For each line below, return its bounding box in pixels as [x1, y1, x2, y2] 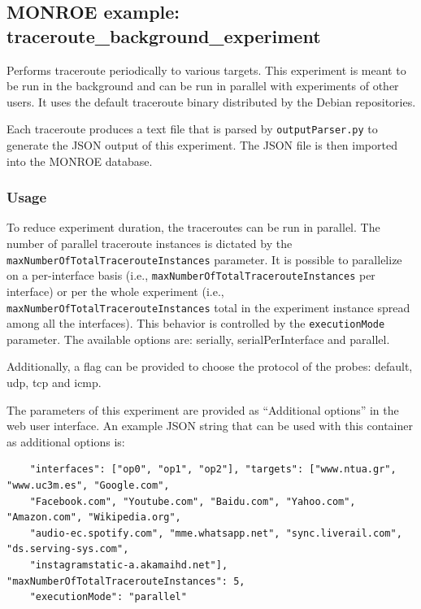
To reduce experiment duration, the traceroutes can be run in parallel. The [7, 219, 380, 236]
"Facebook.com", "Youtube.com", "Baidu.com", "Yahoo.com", [29, 495, 356, 507]
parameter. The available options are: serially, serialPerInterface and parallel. [7, 330, 390, 347]
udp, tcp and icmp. [7, 374, 102, 391]
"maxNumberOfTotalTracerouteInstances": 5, [7, 575, 245, 587]
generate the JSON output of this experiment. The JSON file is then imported [7, 137, 397, 154]
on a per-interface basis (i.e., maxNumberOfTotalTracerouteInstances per [7, 267, 375, 284]
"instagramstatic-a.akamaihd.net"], [29, 559, 228, 571]
